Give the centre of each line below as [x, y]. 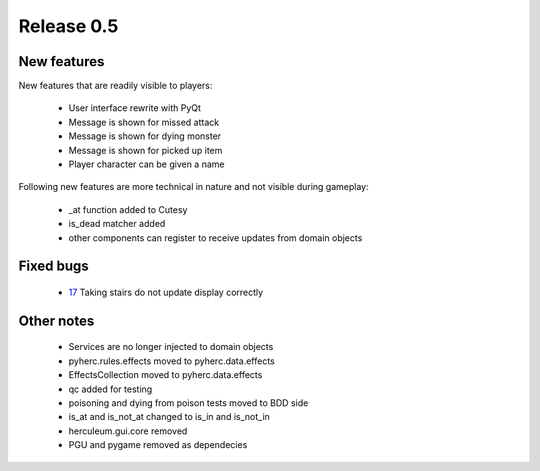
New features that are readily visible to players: [115, 86]
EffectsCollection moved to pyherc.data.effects [165, 375]
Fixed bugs [53, 266]
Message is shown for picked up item [145, 150]
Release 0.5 [68, 26]
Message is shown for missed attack [144, 122]
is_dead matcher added [117, 224]
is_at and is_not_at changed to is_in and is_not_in [169, 417]
